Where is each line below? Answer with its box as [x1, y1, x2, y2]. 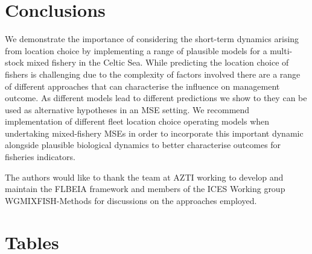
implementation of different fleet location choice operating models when [5, 115, 270, 128]
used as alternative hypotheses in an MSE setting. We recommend [5, 103, 250, 116]
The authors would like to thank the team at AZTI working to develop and [5, 170, 284, 183]
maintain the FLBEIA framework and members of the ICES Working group [5, 182, 285, 195]
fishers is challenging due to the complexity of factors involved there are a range [5, 67, 301, 80]
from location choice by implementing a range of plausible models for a [5, 44, 267, 57]
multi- [270, 44, 293, 57]
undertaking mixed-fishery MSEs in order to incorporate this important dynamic [5, 126, 304, 139]
